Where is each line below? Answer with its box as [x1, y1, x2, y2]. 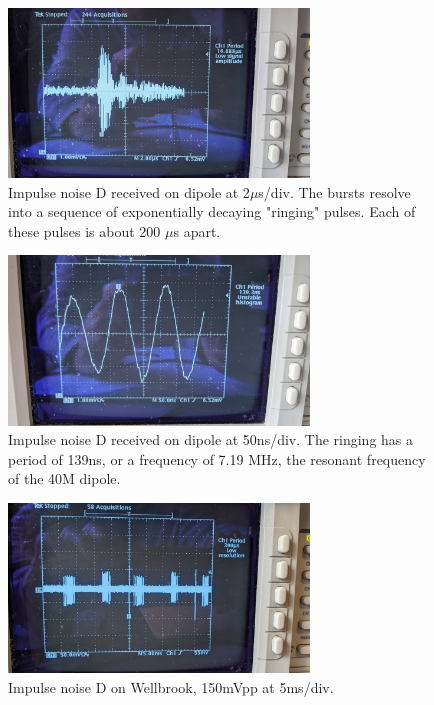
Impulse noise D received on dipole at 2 [8, 181, 250, 202]
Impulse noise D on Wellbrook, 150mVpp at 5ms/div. [8, 676, 334, 697]
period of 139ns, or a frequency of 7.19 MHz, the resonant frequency [8, 448, 426, 469]
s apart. [173, 220, 221, 241]
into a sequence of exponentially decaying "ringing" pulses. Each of [8, 201, 416, 222]
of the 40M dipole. [8, 468, 121, 489]
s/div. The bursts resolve [258, 181, 411, 202]
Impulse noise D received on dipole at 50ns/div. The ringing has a [8, 429, 414, 450]
